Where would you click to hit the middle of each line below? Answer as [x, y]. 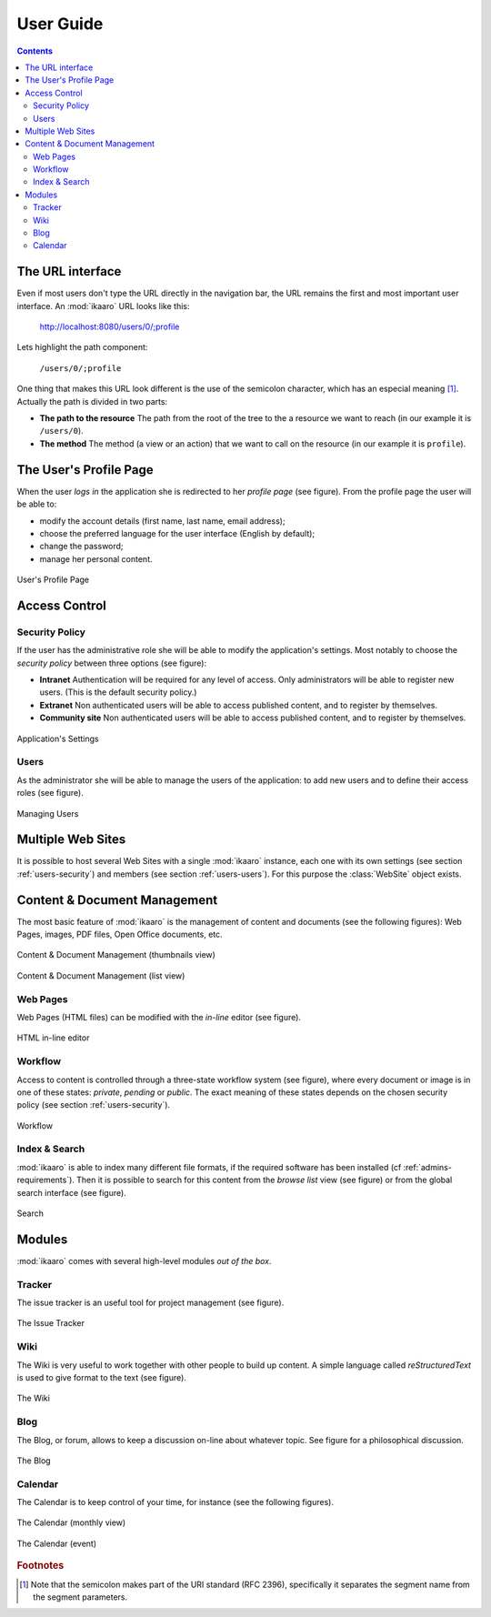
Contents [35, 51]
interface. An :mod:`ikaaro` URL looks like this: [103, 306]
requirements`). [45, 1180]
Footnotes [40, 1566]
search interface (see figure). [71, 1192]
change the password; [81, 547]
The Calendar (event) [57, 1543]
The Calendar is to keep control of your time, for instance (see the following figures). [175, 1502]
